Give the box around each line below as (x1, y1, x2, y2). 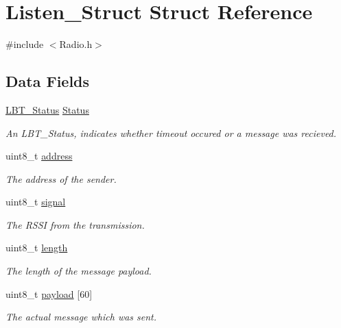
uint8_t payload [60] (5, 286, 93, 301)
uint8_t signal (5, 194, 66, 209)
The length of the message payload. (5, 264, 152, 278)
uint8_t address (5, 149, 73, 163)
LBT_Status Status (5, 102, 89, 116)
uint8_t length (5, 240, 68, 255)
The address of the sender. (5, 171, 117, 186)
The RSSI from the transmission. (5, 217, 145, 231)
